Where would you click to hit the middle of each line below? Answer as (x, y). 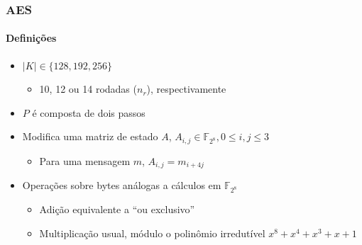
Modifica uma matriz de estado (90, 136)
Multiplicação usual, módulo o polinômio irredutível (152, 233)
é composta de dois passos (89, 112)
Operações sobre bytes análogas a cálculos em (122, 185)
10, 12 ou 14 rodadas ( (88, 89)
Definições (31, 38)
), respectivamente (186, 89)
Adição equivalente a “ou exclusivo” (117, 209)
